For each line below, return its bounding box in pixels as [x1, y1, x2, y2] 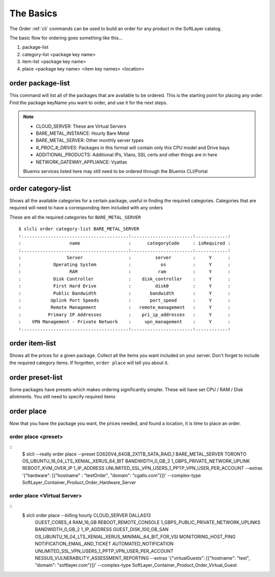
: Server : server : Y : [18, 254, 231, 260]
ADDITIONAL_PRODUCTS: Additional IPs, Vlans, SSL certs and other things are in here [36, 152, 217, 158]
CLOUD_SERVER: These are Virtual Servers [36, 123, 127, 129]
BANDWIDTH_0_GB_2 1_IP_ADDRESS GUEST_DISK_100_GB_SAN [35, 526, 169, 533]
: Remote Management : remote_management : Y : [18, 304, 231, 310]
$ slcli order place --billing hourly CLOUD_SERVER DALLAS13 [22, 512, 151, 518]
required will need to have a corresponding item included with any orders [9, 205, 163, 211]
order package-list [9, 79, 70, 88]
